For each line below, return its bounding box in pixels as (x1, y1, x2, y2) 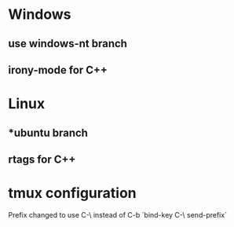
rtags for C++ (8, 152, 76, 166)
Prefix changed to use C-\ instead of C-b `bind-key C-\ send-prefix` (8, 210, 228, 219)
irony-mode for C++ (8, 63, 108, 76)
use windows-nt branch (8, 37, 128, 50)
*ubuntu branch (8, 126, 89, 139)
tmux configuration (8, 185, 137, 202)
